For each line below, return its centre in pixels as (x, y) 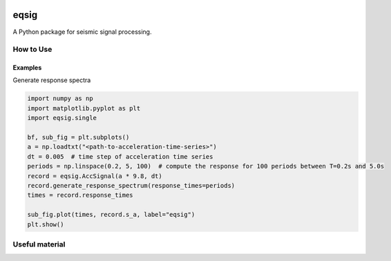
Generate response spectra (52, 80)
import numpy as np (60, 99)
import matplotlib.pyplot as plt (84, 108)
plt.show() (46, 224)
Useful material (39, 244)
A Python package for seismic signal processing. (82, 32)
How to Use (32, 50)
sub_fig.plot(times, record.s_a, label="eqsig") (111, 215)
